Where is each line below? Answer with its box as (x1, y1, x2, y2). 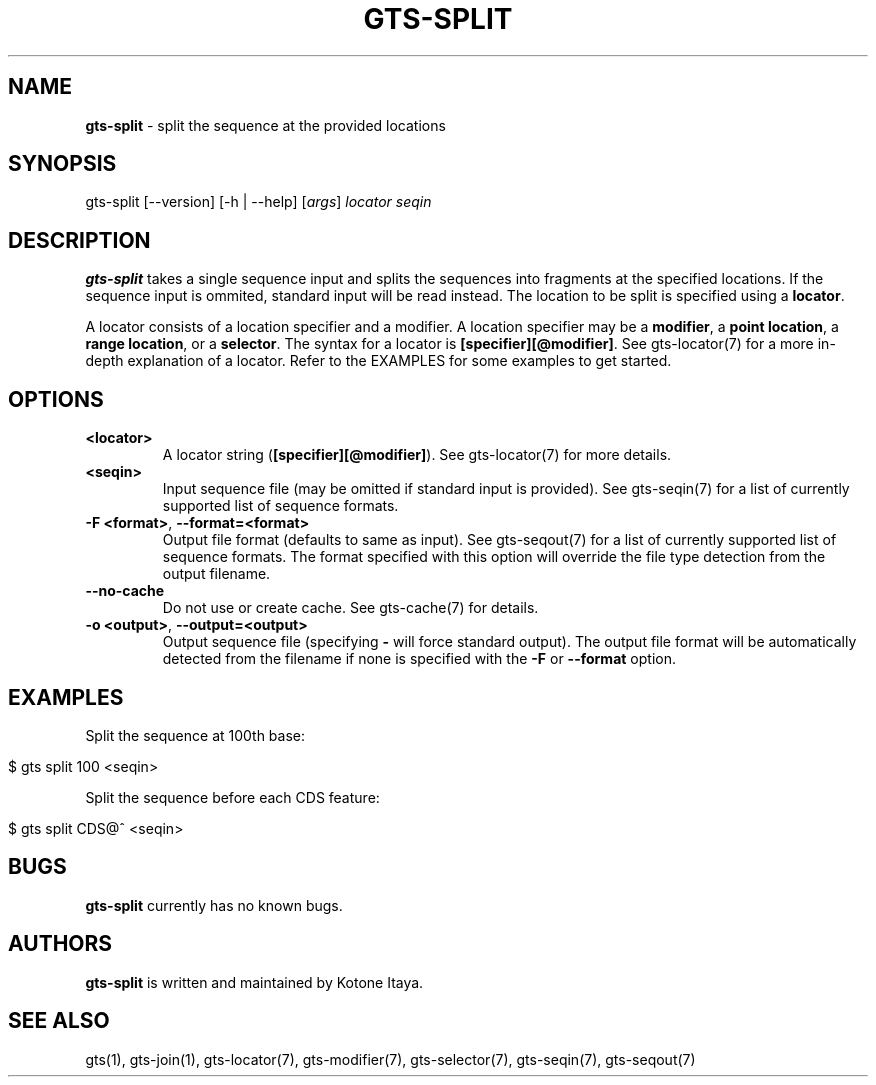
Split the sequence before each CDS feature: (85, 788, 380, 806)
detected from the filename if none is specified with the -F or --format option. (162, 650, 676, 668)
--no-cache (85, 582, 165, 600)
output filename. (162, 565, 271, 583)
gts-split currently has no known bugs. (85, 896, 343, 914)
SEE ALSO (8, 1008, 110, 1034)
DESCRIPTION (8, 227, 151, 253)
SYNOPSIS (8, 151, 117, 177)
